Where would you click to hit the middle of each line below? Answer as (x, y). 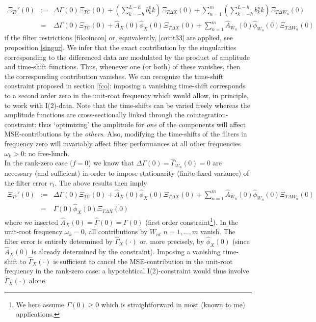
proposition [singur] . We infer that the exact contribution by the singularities (120, 47)
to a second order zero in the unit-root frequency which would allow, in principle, (127, 95)
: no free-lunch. (47, 153)
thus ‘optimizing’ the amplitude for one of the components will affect (142, 124)
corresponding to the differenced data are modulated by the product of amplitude (127, 57)
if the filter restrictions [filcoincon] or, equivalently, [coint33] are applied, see (119, 38)
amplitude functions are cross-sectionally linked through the (94, 115)
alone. (38, 281)
